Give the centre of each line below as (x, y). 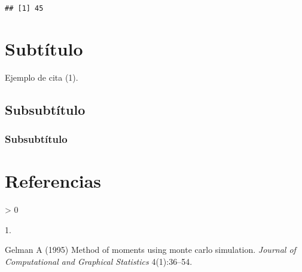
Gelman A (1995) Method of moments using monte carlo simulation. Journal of (150, 250)
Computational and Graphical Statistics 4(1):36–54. (99, 261)
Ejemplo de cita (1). (42, 77)
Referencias (53, 181)
